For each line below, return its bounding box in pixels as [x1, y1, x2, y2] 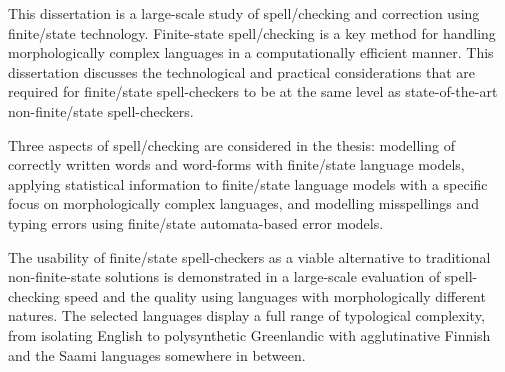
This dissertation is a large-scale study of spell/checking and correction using [8, 3, 480, 23]
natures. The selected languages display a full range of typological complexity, [8, 305, 485, 326]
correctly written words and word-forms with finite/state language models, [8, 154, 465, 175]
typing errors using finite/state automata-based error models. [8, 212, 384, 233]
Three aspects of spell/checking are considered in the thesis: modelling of [8, 134, 455, 155]
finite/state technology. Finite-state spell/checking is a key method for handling [8, 22, 496, 43]
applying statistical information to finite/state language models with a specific [8, 173, 488, 194]
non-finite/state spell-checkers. [8, 100, 194, 121]
